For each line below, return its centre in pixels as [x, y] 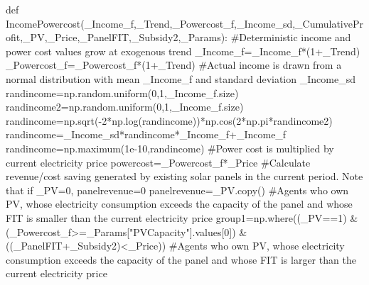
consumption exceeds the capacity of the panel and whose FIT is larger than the [181, 259]
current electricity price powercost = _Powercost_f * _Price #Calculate [158, 162]
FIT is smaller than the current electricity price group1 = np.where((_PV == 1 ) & [182, 217]
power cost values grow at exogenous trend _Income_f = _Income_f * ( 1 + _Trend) [183, 51]
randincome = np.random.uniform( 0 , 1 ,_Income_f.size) [122, 93]
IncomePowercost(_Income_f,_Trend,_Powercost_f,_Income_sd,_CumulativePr [185, 23]
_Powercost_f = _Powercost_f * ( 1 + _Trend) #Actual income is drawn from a [174, 65]
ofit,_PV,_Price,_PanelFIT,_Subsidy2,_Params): [117, 37]
